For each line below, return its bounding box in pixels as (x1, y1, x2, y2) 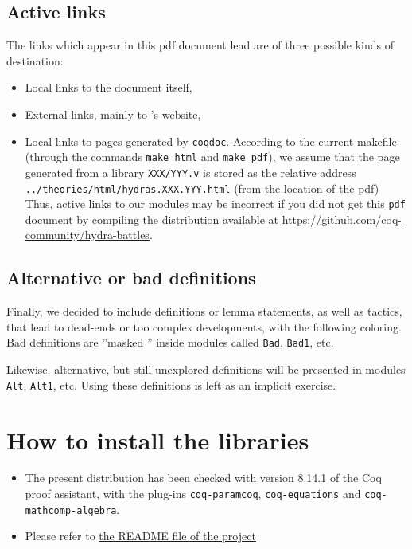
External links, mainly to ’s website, (25, 105, 201, 122)
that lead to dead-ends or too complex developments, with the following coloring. (6, 318, 402, 335)
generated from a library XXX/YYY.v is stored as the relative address (25, 163, 356, 180)
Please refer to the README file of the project (25, 527, 256, 544)
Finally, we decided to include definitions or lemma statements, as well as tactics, (6, 303, 402, 320)
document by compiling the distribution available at (25, 210, 279, 227)
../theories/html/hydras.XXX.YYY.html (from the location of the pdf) (25, 179, 379, 196)
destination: (6, 52, 64, 69)
